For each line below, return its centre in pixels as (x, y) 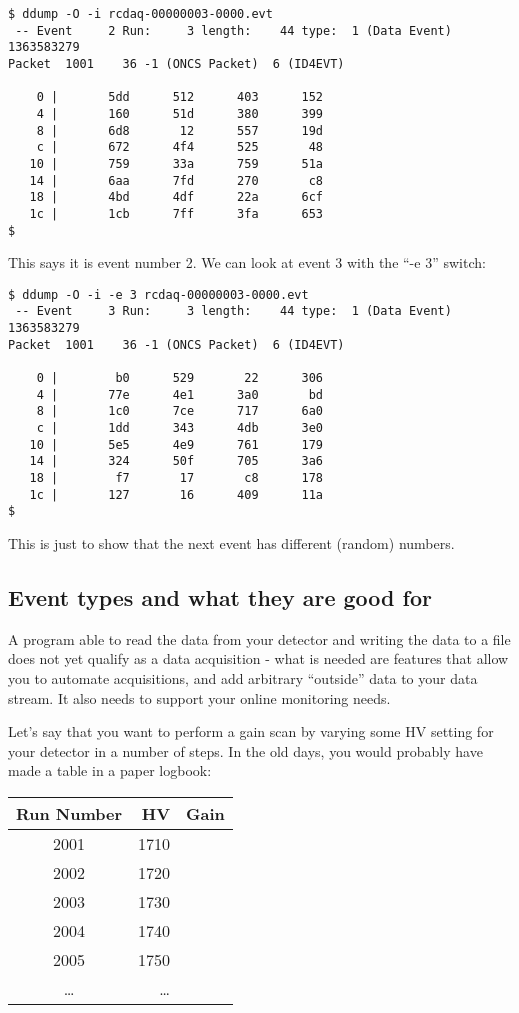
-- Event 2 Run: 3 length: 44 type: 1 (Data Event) (233, 30)
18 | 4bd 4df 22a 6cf (176, 197)
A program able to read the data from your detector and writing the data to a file (259, 638)
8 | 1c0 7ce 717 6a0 (179, 411)
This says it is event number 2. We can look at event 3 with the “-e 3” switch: (247, 262)
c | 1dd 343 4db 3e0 (179, 428)
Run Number (69, 813)
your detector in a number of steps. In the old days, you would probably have (245, 750)
